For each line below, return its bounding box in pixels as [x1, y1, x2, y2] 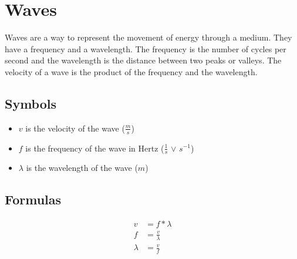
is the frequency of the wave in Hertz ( [25, 142, 164, 154]
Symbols [5, 94, 57, 112]
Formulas [5, 190, 62, 208]
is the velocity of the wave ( [25, 122, 125, 134]
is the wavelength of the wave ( [26, 162, 138, 174]
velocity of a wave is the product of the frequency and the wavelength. [5, 65, 258, 78]
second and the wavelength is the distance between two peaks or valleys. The [5, 54, 282, 66]
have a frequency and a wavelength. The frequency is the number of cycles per [5, 42, 286, 55]
